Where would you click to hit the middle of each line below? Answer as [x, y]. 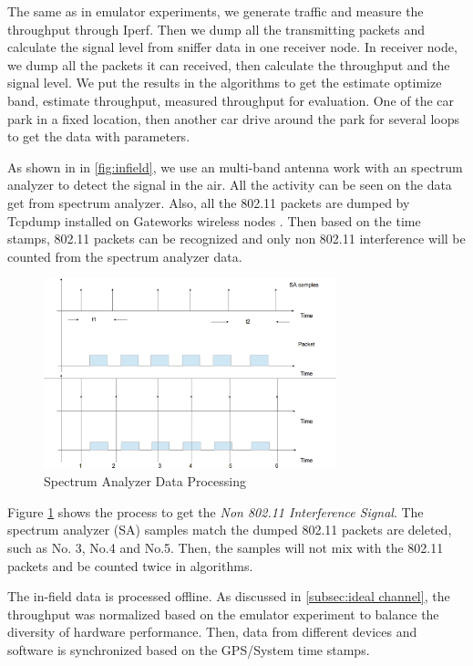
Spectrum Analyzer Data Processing [145, 481]
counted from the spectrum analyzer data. [125, 256]
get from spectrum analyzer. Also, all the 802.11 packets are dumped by [209, 202]
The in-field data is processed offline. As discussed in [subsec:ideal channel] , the [229, 596]
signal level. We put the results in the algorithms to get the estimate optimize [225, 83]
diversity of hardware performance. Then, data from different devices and [212, 632]
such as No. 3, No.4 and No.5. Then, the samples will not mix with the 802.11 [226, 547]
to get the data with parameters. [99, 136]
